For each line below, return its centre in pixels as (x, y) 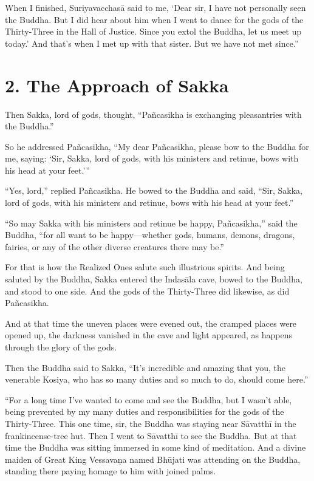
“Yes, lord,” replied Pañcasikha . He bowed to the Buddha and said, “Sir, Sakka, (154, 190)
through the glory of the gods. (61, 347)
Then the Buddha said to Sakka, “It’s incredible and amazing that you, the (145, 367)
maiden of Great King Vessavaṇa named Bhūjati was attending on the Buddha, (153, 459)
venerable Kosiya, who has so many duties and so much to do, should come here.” (157, 379)
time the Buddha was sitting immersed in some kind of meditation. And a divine (155, 447)
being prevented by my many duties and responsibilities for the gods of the (145, 411)
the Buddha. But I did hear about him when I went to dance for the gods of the (154, 19)
